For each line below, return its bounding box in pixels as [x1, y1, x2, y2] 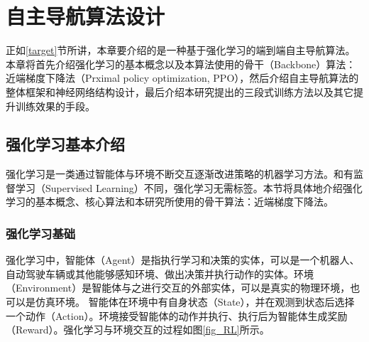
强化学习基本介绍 [6, 133, 125, 155]
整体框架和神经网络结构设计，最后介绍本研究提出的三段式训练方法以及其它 [6, 84, 353, 99]
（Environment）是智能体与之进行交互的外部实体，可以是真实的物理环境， [6, 280, 351, 295]
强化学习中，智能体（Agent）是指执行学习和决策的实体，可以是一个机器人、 [6, 252, 360, 267]
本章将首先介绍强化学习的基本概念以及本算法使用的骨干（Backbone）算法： [6, 56, 356, 71]
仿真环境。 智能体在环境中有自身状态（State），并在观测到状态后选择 [35, 294, 355, 309]
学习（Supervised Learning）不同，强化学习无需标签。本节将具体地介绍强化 [15, 180, 363, 195]
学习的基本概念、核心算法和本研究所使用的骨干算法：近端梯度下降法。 [6, 194, 334, 209]
